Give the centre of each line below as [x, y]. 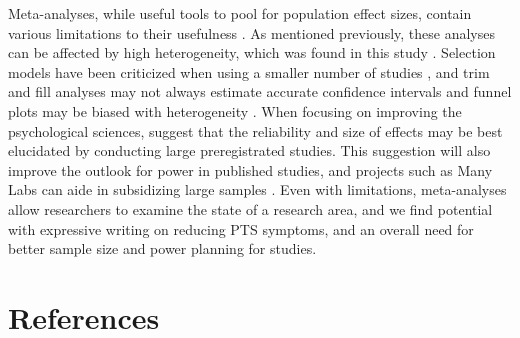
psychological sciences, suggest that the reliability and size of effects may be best [255, 130]
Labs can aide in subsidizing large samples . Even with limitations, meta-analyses [257, 189]
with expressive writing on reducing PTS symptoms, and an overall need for [241, 228]
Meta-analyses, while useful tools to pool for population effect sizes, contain [240, 13]
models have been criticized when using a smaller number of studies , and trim [249, 71]
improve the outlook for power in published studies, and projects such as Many [250, 169]
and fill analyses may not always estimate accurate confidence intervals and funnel [260, 91]
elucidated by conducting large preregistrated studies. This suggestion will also [249, 150]
